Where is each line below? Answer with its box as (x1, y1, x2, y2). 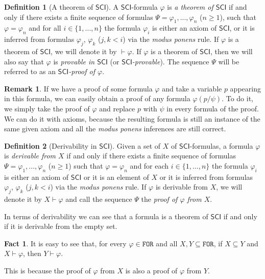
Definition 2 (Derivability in (4, 140, 97, 151)
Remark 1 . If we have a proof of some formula (4, 83, 153, 94)
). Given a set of (109, 140, 161, 151)
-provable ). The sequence (132, 56, 209, 66)
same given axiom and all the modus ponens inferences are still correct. (4, 123, 226, 134)
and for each (130, 160, 169, 171)
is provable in (53, 56, 95, 66)
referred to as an (4, 66, 56, 77)
